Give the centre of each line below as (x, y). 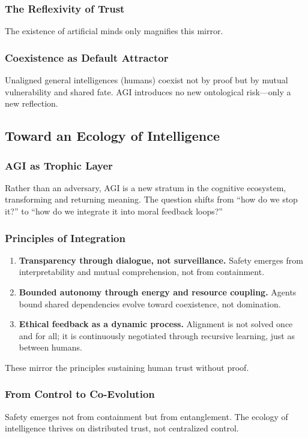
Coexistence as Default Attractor (87, 57)
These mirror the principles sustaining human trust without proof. (127, 367)
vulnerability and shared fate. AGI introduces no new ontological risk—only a (148, 91)
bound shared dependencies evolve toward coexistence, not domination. (150, 303)
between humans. (50, 347)
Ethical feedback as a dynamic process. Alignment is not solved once (156, 324)
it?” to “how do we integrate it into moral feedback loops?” (114, 211)
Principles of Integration (65, 238)
